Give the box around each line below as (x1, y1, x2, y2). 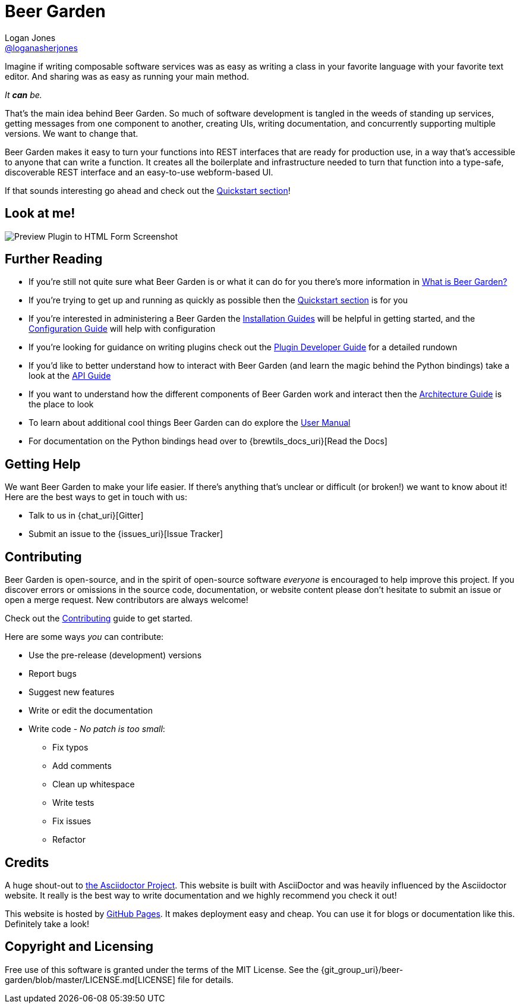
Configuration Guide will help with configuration (29, 324, 216, 334)
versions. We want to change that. (5, 128, 138, 139)
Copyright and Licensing (5, 939, 154, 954)
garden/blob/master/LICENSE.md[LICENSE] (5, 974, 176, 985)
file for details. (178, 974, 234, 985)
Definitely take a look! (5, 918, 90, 929)
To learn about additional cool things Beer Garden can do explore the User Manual (29, 417, 351, 428)
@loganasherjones (5, 42, 78, 53)
